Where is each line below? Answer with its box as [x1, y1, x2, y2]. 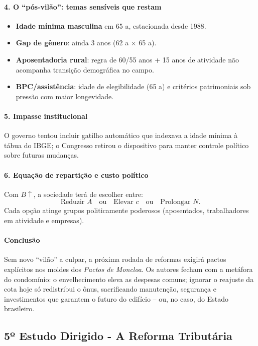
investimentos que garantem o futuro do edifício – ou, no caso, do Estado [4, 293, 229, 304]
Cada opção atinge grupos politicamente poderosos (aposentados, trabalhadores [4, 205, 249, 216]
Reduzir [60, 198, 85, 206]
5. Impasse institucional [4, 110, 88, 121]
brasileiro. [4, 303, 35, 314]
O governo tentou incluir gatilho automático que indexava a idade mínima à [4, 130, 238, 141]
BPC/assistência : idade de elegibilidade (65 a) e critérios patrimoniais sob [16, 81, 251, 92]
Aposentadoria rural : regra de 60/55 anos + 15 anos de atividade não [16, 54, 239, 64]
